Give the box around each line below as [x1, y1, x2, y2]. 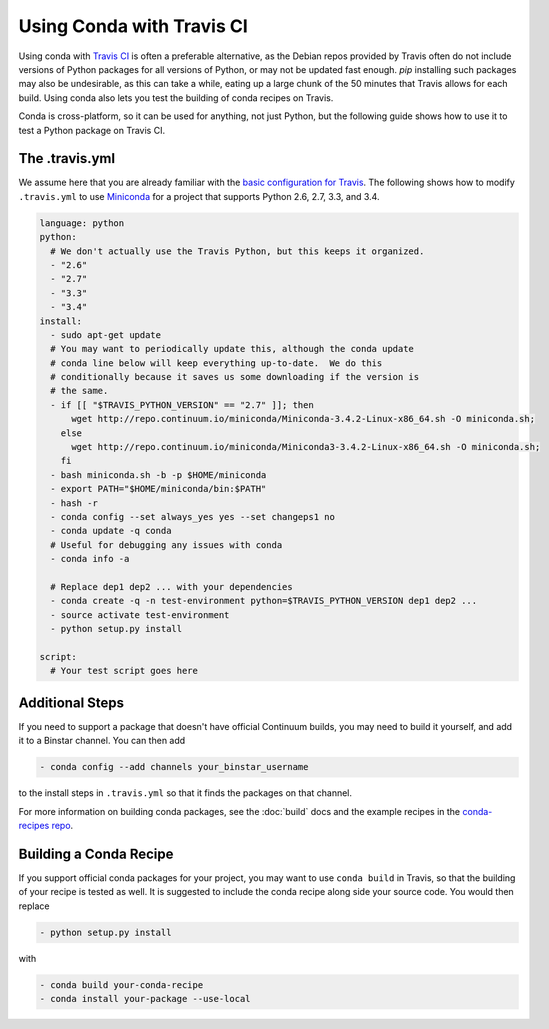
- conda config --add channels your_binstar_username [39, 761, 309, 773]
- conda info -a [50, 553, 130, 565]
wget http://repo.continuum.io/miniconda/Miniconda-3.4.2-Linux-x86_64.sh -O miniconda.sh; [71, 413, 535, 425]
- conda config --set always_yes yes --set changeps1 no [50, 511, 335, 522]
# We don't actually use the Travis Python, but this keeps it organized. [50, 245, 425, 257]
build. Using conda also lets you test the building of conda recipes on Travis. [18, 91, 334, 104]
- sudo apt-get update [50, 329, 162, 340]
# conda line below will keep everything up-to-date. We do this [50, 357, 383, 369]
